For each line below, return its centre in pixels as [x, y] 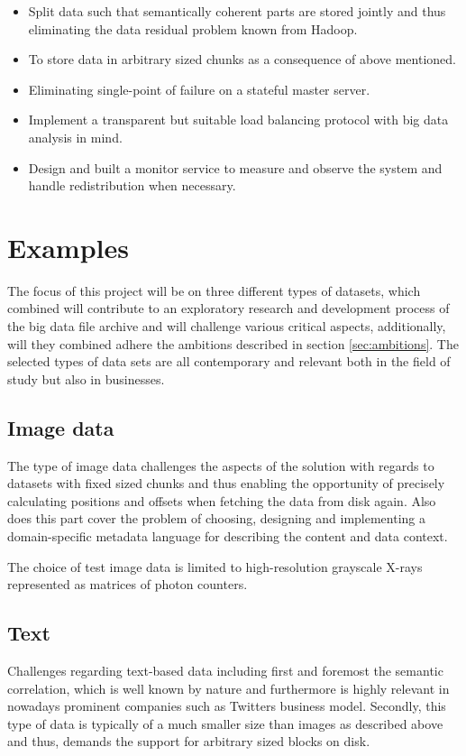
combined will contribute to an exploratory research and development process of [228, 308]
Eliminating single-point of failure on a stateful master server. [199, 89]
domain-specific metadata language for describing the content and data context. [228, 536]
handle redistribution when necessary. [132, 185]
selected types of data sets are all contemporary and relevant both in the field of [229, 361]
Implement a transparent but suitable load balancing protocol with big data [238, 120]
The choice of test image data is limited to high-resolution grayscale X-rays [215, 566]
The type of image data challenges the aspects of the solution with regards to [221, 465]
